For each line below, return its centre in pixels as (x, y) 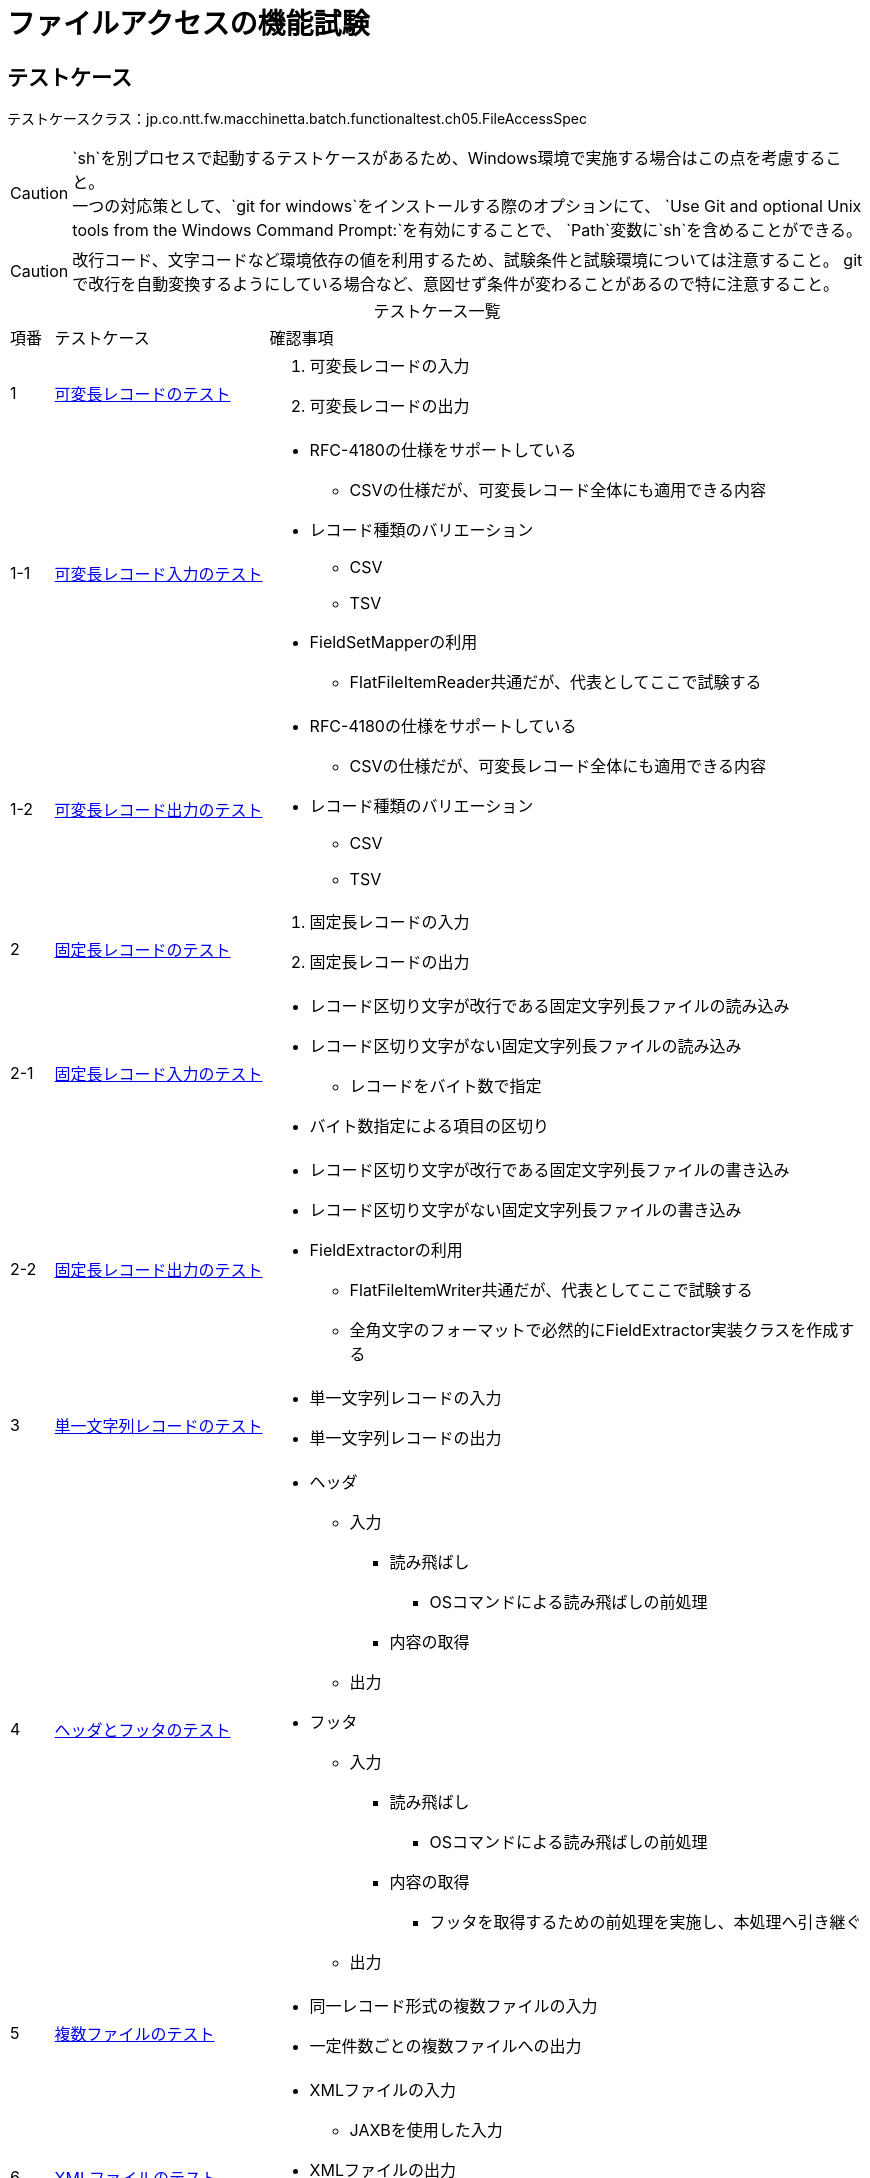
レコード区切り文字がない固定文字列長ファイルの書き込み (525, 1210)
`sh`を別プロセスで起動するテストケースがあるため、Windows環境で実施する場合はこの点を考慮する (449, 158)
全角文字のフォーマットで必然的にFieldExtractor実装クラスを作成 (594, 1330)
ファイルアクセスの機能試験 (188, 24)
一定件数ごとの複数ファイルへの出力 (445, 2046)
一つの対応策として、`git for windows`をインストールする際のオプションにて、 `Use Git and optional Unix (467, 206)
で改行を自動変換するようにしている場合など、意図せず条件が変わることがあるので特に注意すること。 (456, 284)
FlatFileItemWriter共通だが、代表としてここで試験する (551, 1290)
